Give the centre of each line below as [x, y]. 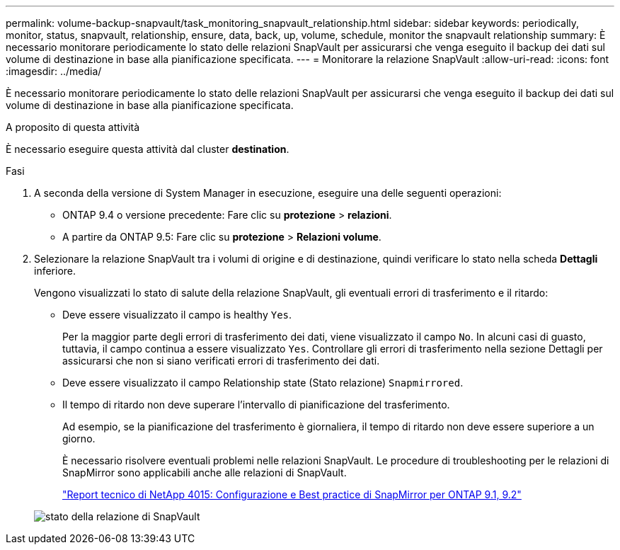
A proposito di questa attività [73, 127]
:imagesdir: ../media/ [54, 71]
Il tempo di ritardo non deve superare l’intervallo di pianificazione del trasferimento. [256, 405]
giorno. [79, 439]
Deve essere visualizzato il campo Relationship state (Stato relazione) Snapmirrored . [263, 383]
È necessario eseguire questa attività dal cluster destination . [148, 149]
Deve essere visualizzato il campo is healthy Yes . [177, 315]
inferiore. [55, 271]
